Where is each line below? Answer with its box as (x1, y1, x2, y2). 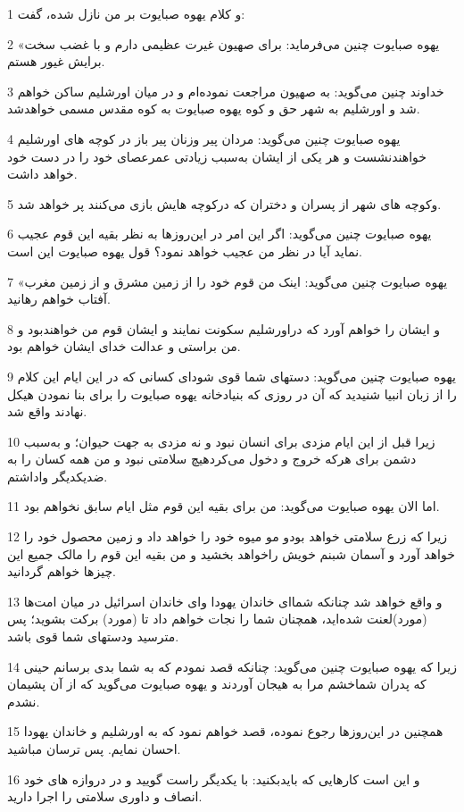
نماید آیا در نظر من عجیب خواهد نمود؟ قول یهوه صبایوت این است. (7, 241, 362, 260)
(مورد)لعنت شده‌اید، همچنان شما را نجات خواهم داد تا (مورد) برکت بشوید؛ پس (7, 609, 427, 628)
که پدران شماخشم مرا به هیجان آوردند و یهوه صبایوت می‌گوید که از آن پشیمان (7, 674, 427, 693)
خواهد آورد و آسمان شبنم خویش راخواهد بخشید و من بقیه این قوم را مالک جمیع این (7, 544, 455, 563)
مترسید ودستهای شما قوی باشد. (7, 627, 179, 646)
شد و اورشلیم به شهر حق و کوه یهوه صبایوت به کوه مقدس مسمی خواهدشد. (7, 99, 420, 118)
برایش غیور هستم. (7, 52, 105, 71)
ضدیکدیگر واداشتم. (7, 466, 108, 485)
